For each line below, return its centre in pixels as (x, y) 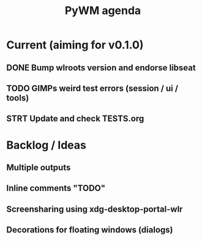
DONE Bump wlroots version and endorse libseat (101, 68)
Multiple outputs (39, 167)
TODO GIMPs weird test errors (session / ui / (92, 88)
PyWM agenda (103, 11)
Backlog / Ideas (47, 145)
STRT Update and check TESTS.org (75, 119)
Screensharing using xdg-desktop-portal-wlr (95, 209)
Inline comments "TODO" (56, 188)
